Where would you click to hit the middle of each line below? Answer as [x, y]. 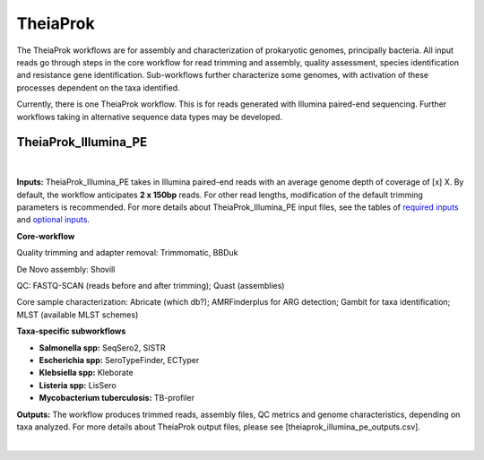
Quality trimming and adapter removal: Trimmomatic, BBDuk [127, 253]
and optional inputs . [53, 220]
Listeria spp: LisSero [78, 385]
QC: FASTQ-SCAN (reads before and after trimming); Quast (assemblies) [151, 286]
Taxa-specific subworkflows [71, 331]
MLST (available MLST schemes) [78, 315]
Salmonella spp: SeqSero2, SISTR [102, 347]
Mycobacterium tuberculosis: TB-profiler [117, 398]
